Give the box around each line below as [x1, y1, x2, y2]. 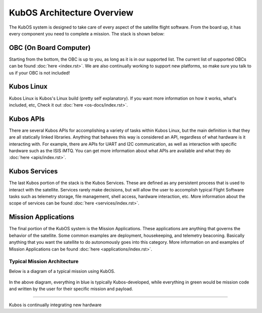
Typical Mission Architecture [9, 258, 79, 265]
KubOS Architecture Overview [9, 7, 133, 18]
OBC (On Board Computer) [9, 44, 91, 52]
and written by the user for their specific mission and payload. [9, 286, 133, 292]
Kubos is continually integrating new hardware [9, 302, 102, 308]
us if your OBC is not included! [9, 70, 70, 76]
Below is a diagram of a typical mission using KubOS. [9, 268, 115, 274]
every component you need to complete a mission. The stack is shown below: [9, 31, 165, 36]
